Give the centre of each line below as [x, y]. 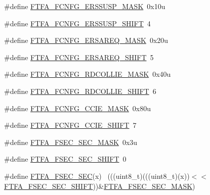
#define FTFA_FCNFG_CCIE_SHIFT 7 [70, 125]
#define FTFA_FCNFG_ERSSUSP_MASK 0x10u [85, 6]
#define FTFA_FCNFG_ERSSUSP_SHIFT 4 [77, 23]
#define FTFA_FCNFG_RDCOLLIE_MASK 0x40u [88, 74]
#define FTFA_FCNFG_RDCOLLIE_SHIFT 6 [80, 91]
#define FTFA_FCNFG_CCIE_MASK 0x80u [78, 108]
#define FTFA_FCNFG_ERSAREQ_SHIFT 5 [79, 57]
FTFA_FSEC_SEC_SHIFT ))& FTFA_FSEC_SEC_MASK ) [100, 186]
